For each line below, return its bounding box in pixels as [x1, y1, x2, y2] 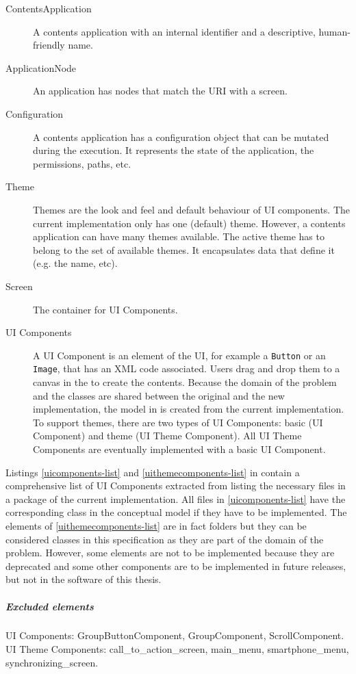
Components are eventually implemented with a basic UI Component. [33, 441, 326, 456]
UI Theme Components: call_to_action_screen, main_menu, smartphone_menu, [5, 642, 349, 656]
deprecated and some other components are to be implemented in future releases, [5, 558, 346, 573]
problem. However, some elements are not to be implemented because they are [5, 545, 335, 560]
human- [318, 24, 351, 38]
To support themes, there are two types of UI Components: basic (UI [33, 415, 323, 429]
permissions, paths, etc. [33, 156, 131, 170]
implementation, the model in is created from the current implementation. [33, 402, 344, 416]
